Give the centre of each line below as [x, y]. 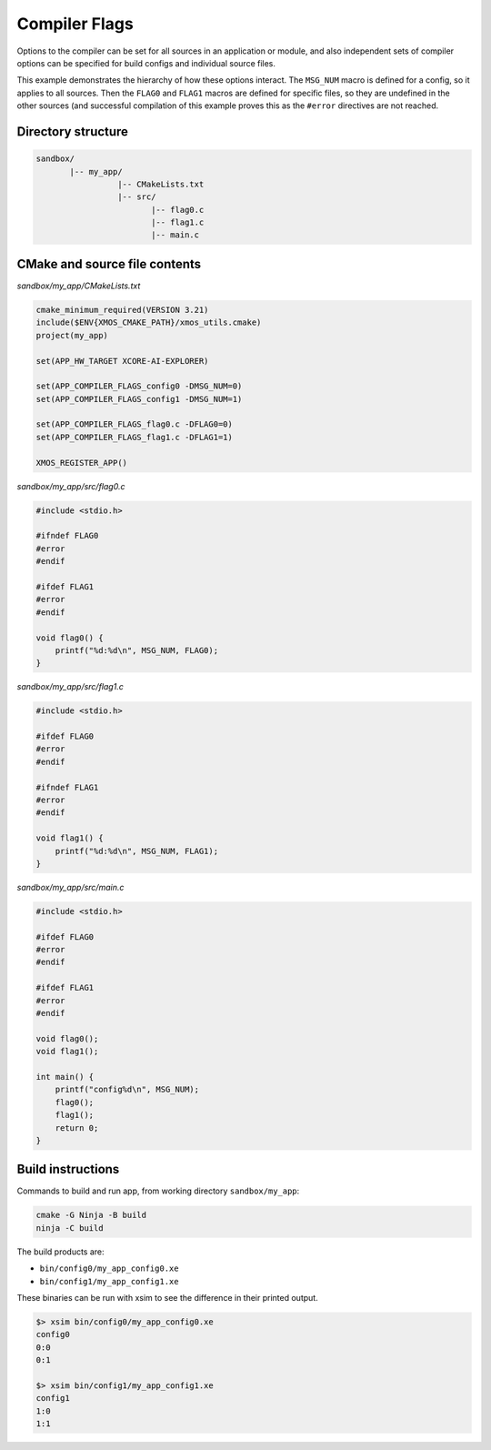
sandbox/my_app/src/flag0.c [71, 486]
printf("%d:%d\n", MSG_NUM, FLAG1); [136, 851]
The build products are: [60, 1252]
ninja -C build [70, 1228]
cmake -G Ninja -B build [91, 1215]
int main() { [65, 1077]
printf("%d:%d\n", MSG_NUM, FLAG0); [136, 650]
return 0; [77, 1128]
